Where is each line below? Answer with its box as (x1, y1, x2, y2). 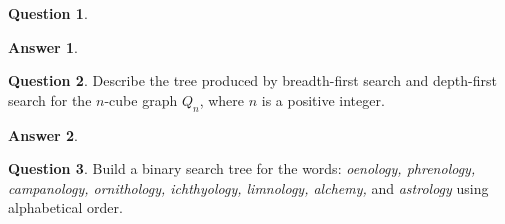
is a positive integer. (261, 89, 385, 110)
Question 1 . (8, 3, 88, 23)
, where (199, 89, 245, 110)
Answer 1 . (8, 36, 78, 57)
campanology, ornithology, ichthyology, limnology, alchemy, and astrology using (8, 177, 489, 198)
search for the (8, 89, 92, 110)
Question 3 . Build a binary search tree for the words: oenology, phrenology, (8, 158, 476, 179)
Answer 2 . (8, 124, 78, 145)
